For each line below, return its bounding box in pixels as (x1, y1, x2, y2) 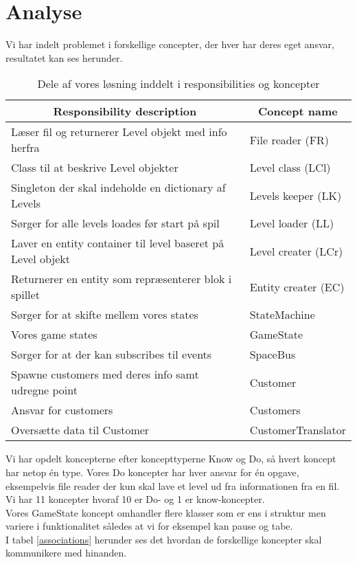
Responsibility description (53, 103, 197, 120)
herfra (11, 139, 40, 156)
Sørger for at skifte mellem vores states (11, 306, 198, 323)
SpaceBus (249, 346, 296, 363)
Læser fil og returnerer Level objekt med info (11, 124, 227, 140)
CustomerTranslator (249, 422, 346, 438)
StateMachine (249, 306, 315, 323)
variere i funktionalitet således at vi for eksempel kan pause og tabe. (5, 519, 293, 533)
